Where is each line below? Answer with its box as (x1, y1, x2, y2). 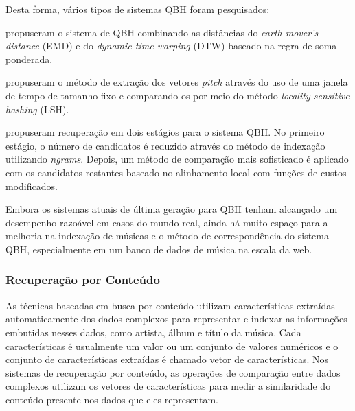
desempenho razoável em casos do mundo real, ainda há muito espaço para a (5, 215, 328, 229)
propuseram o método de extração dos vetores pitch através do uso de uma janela (5, 75, 348, 89)
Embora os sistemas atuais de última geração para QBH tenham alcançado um (5, 202, 338, 216)
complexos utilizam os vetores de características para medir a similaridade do (5, 379, 331, 393)
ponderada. (5, 51, 53, 66)
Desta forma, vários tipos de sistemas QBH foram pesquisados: (5, 2, 270, 16)
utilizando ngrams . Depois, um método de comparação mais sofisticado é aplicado (5, 152, 349, 166)
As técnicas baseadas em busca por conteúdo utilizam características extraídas (5, 298, 335, 312)
